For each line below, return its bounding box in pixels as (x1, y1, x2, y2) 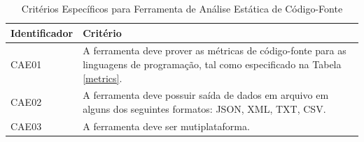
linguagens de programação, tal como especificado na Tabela (83, 57, 342, 72)
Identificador (10, 25, 73, 40)
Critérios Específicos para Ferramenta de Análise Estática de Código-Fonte (21, 1, 343, 15)
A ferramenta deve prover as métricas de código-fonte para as (83, 43, 346, 58)
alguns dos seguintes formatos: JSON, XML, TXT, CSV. (83, 102, 326, 116)
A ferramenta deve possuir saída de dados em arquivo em (83, 88, 329, 102)
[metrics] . (83, 70, 122, 85)
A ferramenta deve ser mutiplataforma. (83, 118, 250, 133)
